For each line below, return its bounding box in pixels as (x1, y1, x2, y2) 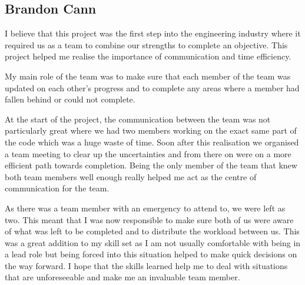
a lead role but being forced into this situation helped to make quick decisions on (5, 248, 297, 260)
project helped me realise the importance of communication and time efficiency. (5, 50, 291, 62)
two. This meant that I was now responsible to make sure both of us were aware (5, 213, 294, 226)
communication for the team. (5, 182, 110, 194)
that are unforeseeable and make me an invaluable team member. (5, 271, 240, 283)
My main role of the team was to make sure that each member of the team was (5, 69, 291, 82)
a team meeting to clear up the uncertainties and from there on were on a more (5, 147, 291, 160)
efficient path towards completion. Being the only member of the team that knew (5, 159, 297, 171)
